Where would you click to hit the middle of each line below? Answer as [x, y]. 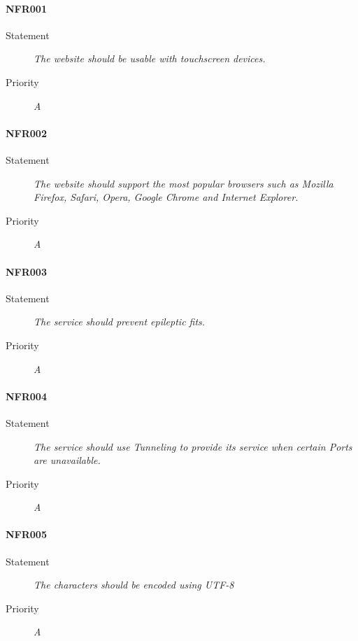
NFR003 [26, 271]
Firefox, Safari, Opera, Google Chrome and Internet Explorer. [166, 197]
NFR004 [26, 396]
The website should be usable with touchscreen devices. [150, 58]
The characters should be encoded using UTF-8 [134, 585]
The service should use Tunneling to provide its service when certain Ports [193, 446]
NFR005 [26, 534]
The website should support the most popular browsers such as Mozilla [184, 183]
